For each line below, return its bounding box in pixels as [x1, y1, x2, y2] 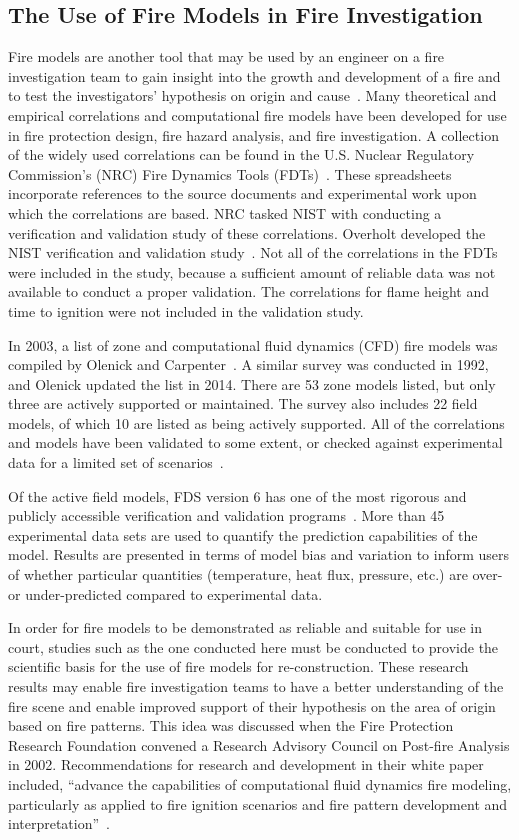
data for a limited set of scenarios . [8, 452, 224, 473]
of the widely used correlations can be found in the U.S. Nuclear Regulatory [8, 144, 475, 165]
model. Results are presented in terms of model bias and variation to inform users [8, 544, 510, 565]
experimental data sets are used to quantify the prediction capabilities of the [8, 524, 478, 545]
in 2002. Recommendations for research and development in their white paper [8, 754, 484, 775]
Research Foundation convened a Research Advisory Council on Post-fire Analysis [8, 734, 510, 755]
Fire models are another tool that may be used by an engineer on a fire [8, 46, 445, 67]
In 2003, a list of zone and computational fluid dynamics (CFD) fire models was [8, 334, 498, 355]
